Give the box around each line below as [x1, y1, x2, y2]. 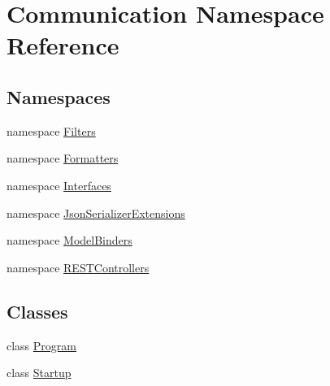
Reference [7, 28, 119, 62]
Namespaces [7, 84, 111, 109]
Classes [7, 298, 68, 323]
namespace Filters [7, 122, 96, 139]
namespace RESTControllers [7, 258, 150, 275]
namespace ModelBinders [7, 232, 132, 249]
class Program [7, 336, 76, 353]
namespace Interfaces [7, 176, 111, 193]
